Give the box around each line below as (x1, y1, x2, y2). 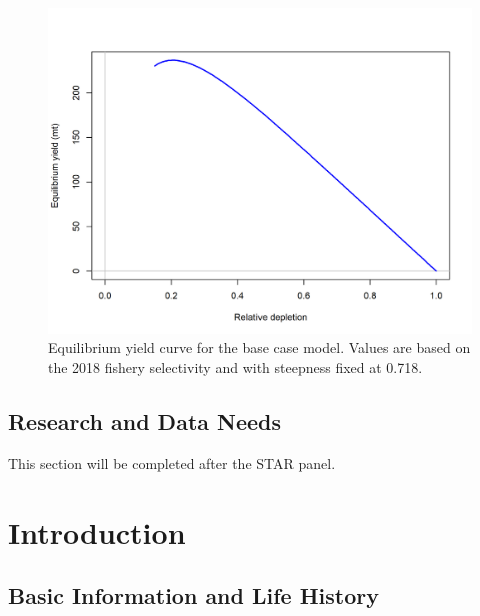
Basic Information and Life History (8, 580, 380, 611)
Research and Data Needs (8, 406, 282, 437)
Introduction (8, 511, 186, 552)
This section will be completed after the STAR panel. (8, 452, 336, 473)
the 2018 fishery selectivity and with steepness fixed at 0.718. (48, 357, 423, 378)
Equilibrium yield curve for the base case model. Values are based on (48, 337, 471, 358)
